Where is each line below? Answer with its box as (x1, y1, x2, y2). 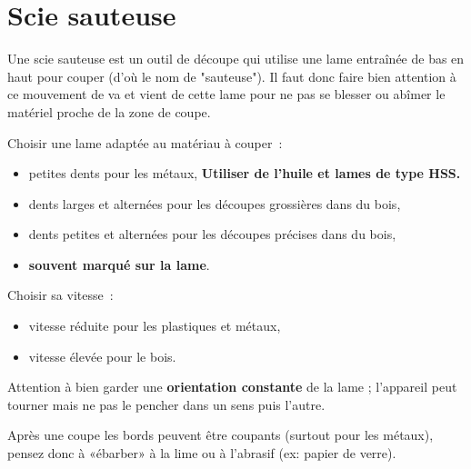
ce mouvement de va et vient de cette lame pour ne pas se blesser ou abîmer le (7, 85, 446, 104)
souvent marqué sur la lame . (28, 254, 210, 274)
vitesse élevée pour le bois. (28, 346, 176, 365)
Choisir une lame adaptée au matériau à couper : (7, 133, 283, 152)
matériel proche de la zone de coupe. (7, 102, 211, 121)
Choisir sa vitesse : (7, 285, 114, 304)
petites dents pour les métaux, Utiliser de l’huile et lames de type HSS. (28, 164, 461, 183)
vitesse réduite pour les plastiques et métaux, (28, 316, 281, 335)
